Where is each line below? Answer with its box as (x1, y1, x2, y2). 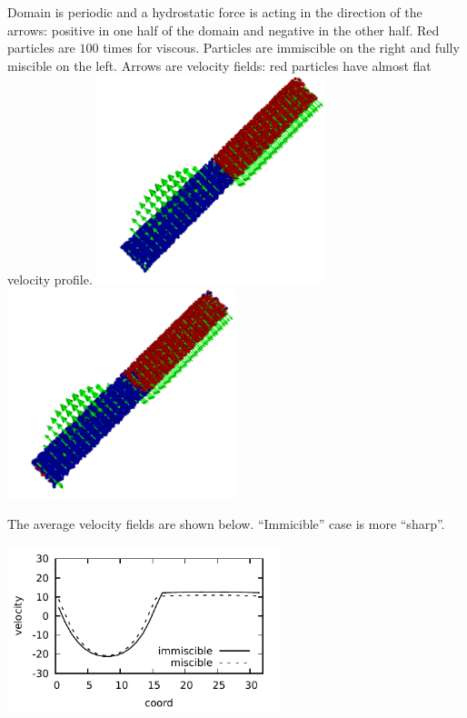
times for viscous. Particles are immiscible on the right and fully (103, 38, 460, 57)
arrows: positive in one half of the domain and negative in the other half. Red (7, 20, 440, 39)
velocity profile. (7, 270, 93, 289)
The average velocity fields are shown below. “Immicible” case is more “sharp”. (7, 514, 445, 534)
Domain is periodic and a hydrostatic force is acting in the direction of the (7, 3, 422, 21)
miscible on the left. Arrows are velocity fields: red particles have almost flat (7, 55, 432, 75)
